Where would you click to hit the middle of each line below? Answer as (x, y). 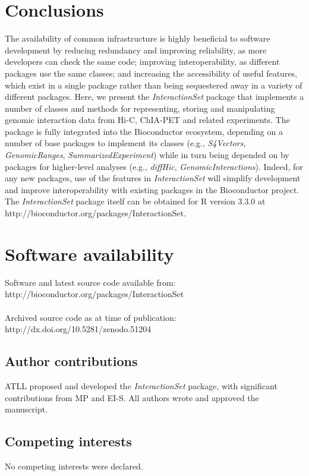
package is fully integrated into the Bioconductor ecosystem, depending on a (144, 131)
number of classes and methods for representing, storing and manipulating (140, 108)
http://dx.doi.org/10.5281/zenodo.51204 (78, 329)
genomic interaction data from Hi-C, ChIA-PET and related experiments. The (147, 120)
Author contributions (71, 361)
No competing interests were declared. (74, 466)
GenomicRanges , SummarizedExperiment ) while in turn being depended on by (147, 155)
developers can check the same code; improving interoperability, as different (142, 62)
